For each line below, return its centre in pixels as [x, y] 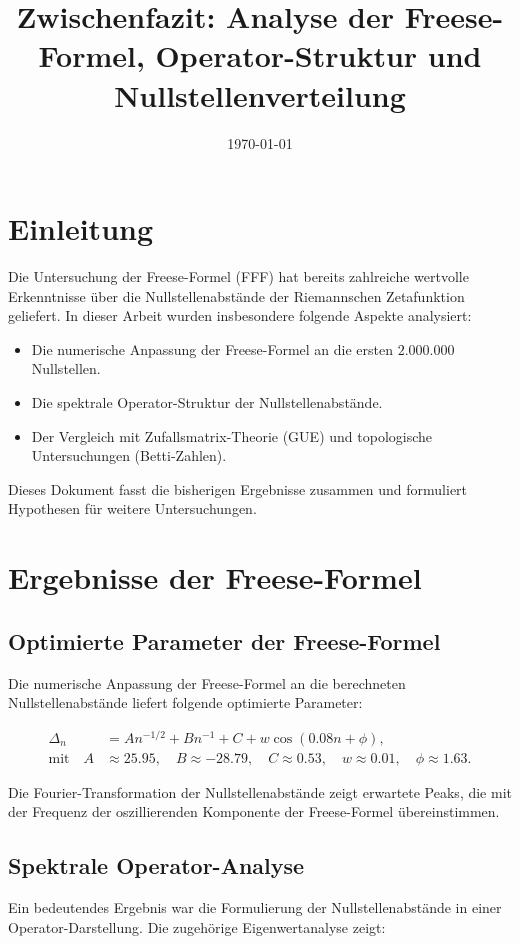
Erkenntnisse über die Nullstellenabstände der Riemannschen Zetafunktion [236, 295]
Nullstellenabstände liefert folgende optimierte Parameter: [185, 702]
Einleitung [81, 228]
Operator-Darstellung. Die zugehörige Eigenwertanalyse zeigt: [197, 926]
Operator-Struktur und [318, 55]
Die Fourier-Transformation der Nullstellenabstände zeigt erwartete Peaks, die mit [260, 791]
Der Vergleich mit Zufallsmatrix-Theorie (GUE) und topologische [231, 435]
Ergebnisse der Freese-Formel [215, 577]
